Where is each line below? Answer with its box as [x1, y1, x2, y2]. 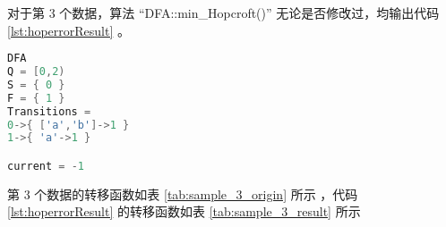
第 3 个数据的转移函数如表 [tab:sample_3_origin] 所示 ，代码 [7, 184, 358, 203]
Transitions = [7, 105, 91, 118]
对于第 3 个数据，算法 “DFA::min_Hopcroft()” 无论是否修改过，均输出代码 [7, 4, 440, 21]
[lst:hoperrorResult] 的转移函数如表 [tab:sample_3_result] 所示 [7, 202, 361, 221]
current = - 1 [7, 159, 84, 172]
